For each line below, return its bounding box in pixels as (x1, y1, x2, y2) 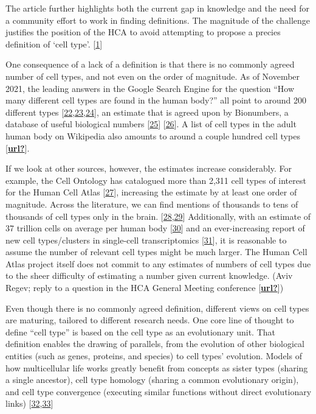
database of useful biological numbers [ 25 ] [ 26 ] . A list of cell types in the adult (5, 118, 297, 130)
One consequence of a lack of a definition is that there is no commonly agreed (5, 58, 295, 71)
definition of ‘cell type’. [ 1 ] (5, 37, 103, 50)
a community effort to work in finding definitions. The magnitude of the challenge (5, 13, 311, 26)
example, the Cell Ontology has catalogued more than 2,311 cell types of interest (5, 174, 306, 186)
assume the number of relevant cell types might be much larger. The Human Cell (5, 245, 307, 258)
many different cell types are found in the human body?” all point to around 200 (5, 94, 306, 107)
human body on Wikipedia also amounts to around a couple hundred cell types (5, 129, 300, 142)
